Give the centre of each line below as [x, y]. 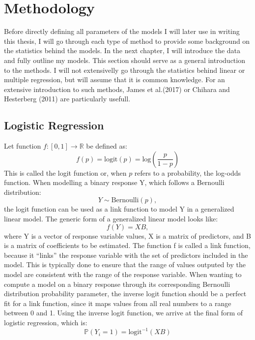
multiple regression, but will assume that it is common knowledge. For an [114, 79]
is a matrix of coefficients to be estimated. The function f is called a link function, [127, 245]
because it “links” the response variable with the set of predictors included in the [126, 255]
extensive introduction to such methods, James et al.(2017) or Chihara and [117, 89]
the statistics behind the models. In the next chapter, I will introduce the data [122, 50]
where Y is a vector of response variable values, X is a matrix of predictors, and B [127, 235]
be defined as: [107, 146]
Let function [23, 146]
